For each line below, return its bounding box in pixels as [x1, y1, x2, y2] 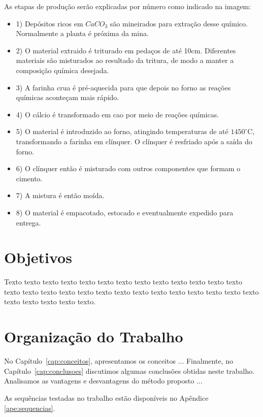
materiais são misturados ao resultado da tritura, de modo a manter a [16, 55, 234, 66]
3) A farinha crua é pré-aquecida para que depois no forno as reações [16, 82, 231, 92]
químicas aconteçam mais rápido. [16, 92, 119, 103]
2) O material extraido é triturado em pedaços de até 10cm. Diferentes [16, 45, 236, 55]
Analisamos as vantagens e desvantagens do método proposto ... [4, 375, 203, 386]
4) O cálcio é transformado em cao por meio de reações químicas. [16, 109, 219, 119]
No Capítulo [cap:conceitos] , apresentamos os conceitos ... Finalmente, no [4, 356, 233, 366]
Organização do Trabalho [4, 326, 183, 347]
